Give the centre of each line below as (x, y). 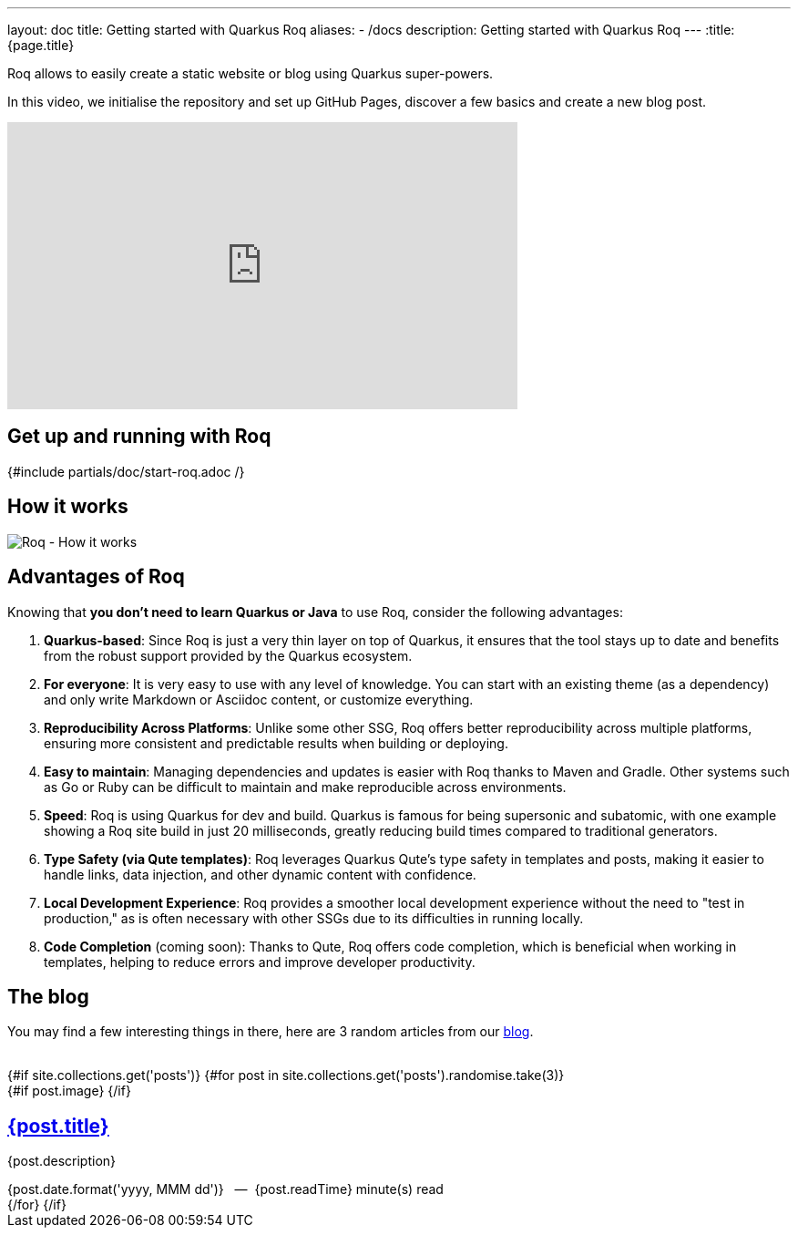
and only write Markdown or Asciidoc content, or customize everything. (259, 699)
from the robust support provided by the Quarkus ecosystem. (228, 655)
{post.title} (58, 1126)
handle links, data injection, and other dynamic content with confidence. (260, 874)
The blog (48, 996)
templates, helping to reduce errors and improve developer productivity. (260, 962)
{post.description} (62, 1161)
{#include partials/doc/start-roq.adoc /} (126, 471)
